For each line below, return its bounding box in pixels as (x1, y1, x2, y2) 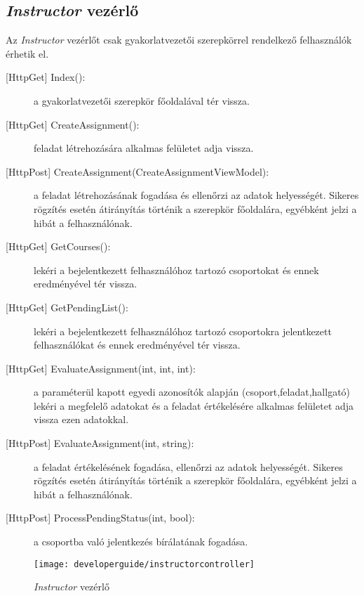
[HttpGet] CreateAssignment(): (6, 117, 140, 131)
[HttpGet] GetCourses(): (6, 239, 111, 254)
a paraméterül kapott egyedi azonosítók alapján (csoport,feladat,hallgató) (34, 384, 351, 399)
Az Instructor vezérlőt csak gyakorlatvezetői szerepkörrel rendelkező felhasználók (6, 32, 352, 47)
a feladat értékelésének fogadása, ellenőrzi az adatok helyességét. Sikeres (34, 459, 343, 474)
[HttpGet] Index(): (6, 70, 86, 84)
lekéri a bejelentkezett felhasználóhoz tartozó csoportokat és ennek (34, 262, 319, 277)
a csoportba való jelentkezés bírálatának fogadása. (34, 534, 248, 549)
